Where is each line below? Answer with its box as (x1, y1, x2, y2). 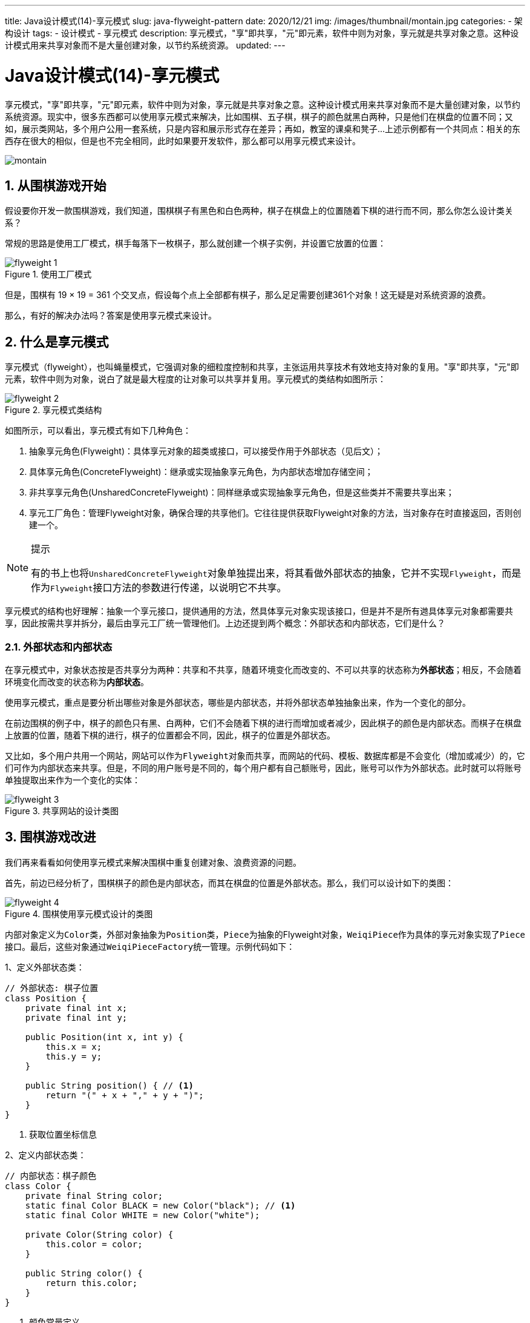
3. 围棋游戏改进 (5, 829, 96, 845)
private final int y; (25, 1012, 128, 1023)
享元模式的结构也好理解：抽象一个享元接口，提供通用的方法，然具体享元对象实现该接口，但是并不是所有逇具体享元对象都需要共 (5, 606, 513, 617)
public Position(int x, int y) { (25, 1032, 184, 1042)
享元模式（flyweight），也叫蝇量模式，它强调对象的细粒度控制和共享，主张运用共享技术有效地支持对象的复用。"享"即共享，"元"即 (5, 362, 519, 373)
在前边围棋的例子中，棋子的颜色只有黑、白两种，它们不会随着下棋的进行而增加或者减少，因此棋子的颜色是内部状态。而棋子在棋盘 (5, 717, 522, 728)
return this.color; (45, 1278, 138, 1288)
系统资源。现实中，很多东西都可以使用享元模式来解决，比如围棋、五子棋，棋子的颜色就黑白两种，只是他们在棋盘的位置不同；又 (5, 111, 513, 122)
